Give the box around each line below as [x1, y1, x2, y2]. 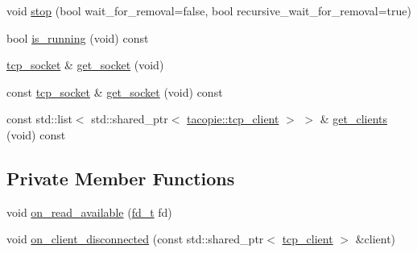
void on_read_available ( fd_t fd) [6, 203, 172, 220]
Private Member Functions [6, 165, 235, 190]
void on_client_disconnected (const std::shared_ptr [6, 230, 264, 247]
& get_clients [320, 110, 388, 127]
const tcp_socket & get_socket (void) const [6, 83, 223, 100]
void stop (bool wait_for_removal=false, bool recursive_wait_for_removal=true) [6, 2, 411, 19]
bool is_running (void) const [6, 29, 149, 46]
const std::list [6, 110, 72, 127]
